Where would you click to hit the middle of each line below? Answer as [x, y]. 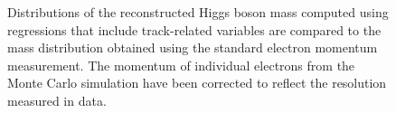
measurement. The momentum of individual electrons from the [181, 65]
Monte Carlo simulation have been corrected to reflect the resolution [197, 83]
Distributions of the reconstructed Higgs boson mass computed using [198, 12]
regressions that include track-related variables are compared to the [194, 29]
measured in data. [57, 100]
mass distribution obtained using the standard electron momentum [193, 47]
